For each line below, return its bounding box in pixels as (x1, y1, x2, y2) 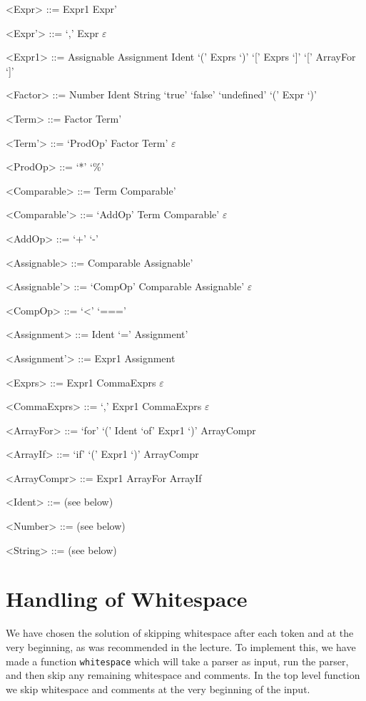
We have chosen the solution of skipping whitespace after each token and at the (6, 625, 354, 640)
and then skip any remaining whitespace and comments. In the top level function (6, 667, 360, 682)
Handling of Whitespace (6, 584, 248, 613)
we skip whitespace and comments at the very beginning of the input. (6, 681, 310, 696)
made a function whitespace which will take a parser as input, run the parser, (6, 653, 349, 668)
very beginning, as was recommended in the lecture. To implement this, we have (6, 639, 356, 654)
